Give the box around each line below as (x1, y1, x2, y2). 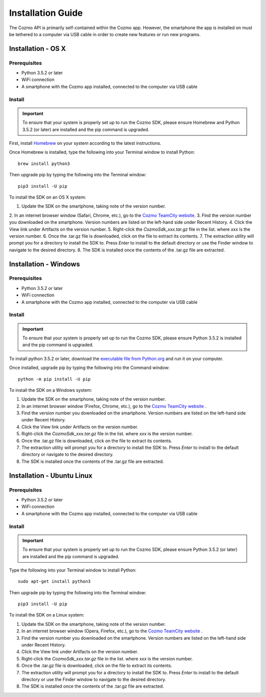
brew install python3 (18, 161, 70, 166)
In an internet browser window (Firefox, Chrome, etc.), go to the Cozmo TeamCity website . (21, 403, 206, 409)
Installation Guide (9, 7, 83, 18)
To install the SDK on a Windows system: (9, 387, 92, 393)
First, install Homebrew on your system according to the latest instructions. (9, 140, 162, 146)
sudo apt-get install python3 (18, 578, 91, 584)
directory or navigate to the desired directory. (21, 451, 114, 457)
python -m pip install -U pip (18, 376, 91, 382)
